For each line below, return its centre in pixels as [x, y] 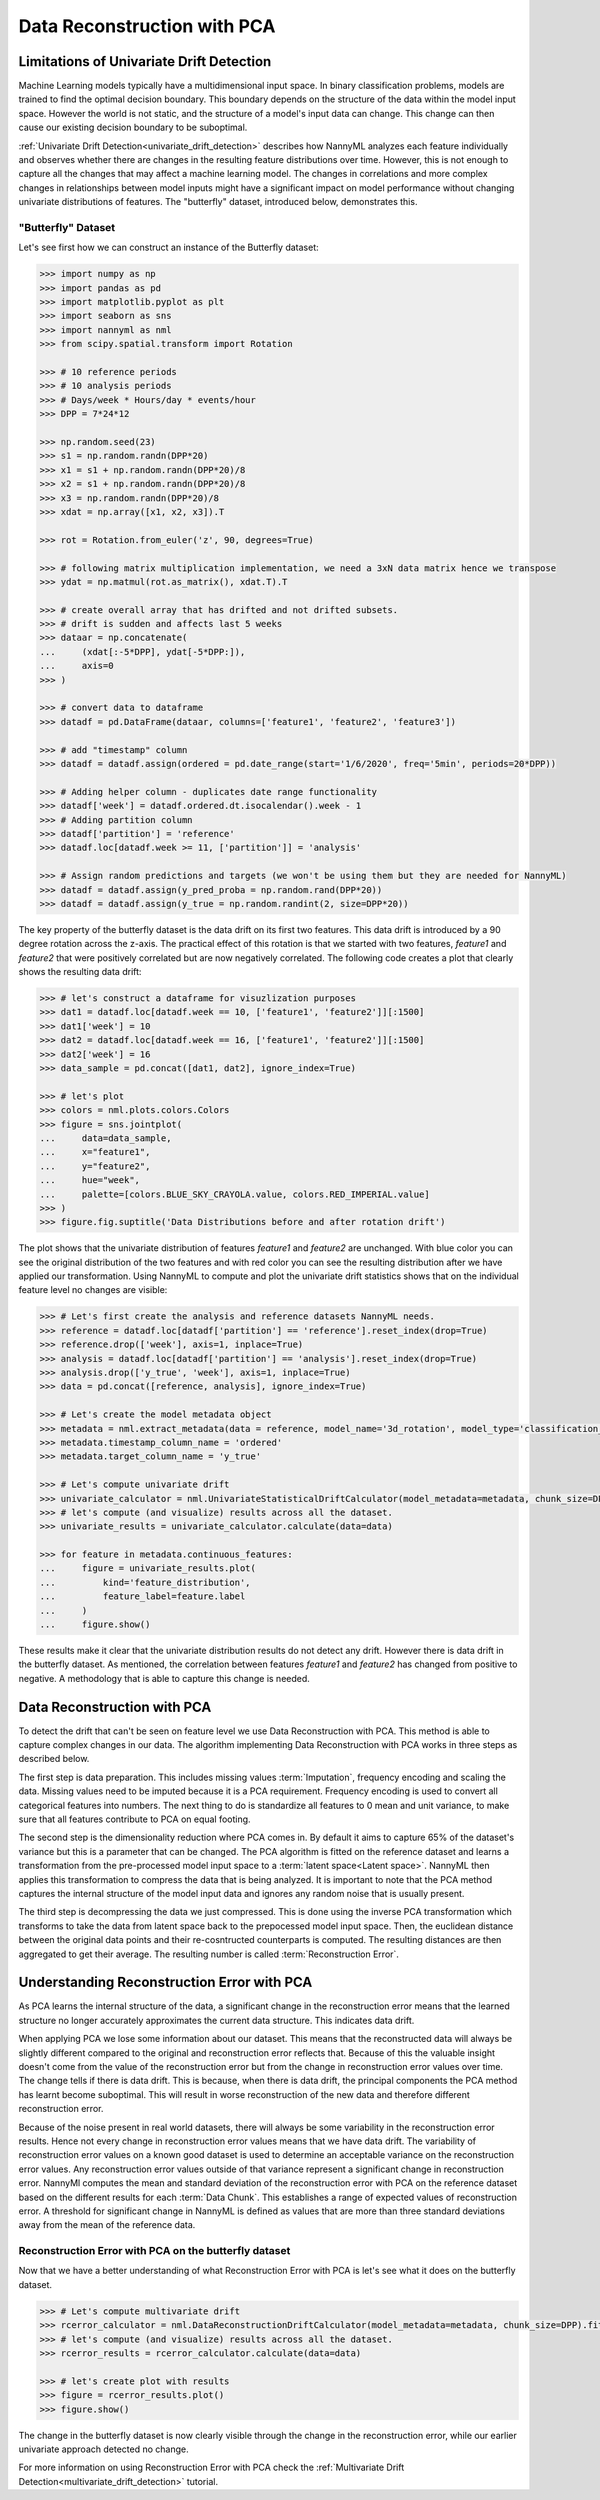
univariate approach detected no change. [103, 2449]
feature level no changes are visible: [93, 1290]
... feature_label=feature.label [142, 1596]
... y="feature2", [95, 1166]
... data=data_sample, [105, 1138]
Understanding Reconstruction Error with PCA [165, 1982]
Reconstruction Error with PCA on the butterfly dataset [154, 2251]
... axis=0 [76, 666]
